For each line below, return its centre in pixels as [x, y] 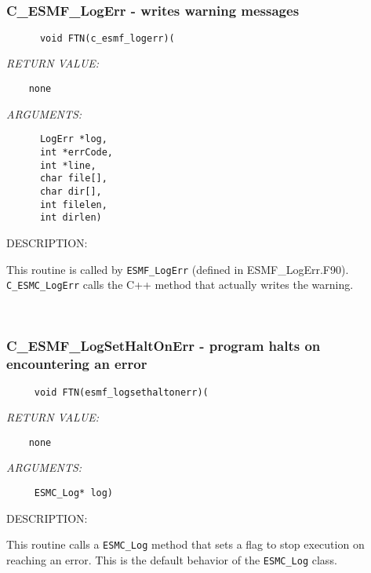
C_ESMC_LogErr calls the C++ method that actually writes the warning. [180, 285]
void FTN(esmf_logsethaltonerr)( [121, 392]
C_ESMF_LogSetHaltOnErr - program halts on [164, 346]
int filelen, [73, 204]
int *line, [68, 165]
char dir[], [71, 191]
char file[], [73, 179]
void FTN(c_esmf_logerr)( [107, 38]
